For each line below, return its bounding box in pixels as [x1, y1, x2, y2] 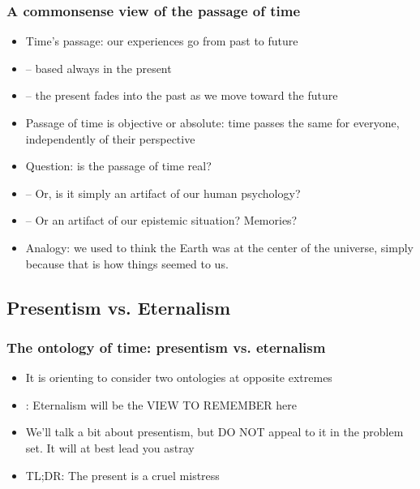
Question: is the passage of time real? [25, 157, 212, 174]
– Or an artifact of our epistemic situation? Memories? [25, 212, 298, 229]
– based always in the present [25, 59, 172, 76]
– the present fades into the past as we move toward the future [25, 87, 338, 104]
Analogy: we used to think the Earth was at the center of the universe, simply [25, 238, 414, 255]
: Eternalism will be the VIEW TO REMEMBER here [25, 396, 298, 413]
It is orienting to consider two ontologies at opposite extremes [25, 369, 332, 386]
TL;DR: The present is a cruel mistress [25, 466, 220, 483]
